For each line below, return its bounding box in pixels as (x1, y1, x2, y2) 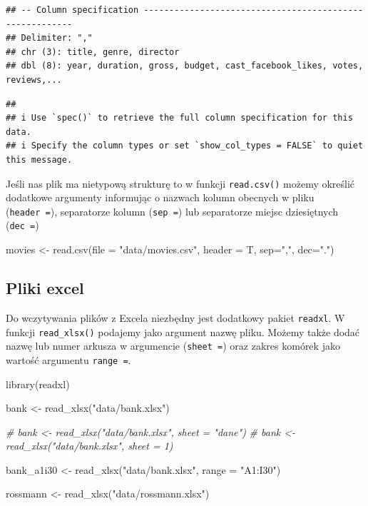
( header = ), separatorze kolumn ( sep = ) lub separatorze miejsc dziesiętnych (6, 203, 339, 218)
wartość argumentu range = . (6, 352, 131, 367)
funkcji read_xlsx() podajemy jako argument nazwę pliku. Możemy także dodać (6, 324, 360, 339)
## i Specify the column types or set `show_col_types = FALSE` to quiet (6, 141, 364, 151)
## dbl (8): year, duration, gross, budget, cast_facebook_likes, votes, (6, 61, 364, 71)
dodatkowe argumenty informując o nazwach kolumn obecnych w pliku (6, 190, 315, 205)
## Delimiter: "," (6, 33, 93, 44)
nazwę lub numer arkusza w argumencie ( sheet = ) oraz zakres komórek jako (6, 338, 340, 353)
